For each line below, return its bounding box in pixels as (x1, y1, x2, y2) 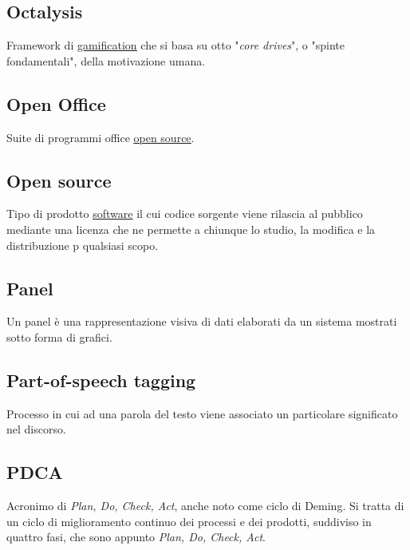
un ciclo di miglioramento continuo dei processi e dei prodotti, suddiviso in (6, 512, 372, 529)
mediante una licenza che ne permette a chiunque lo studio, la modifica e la (6, 220, 376, 237)
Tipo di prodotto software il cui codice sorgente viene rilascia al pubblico (6, 205, 363, 222)
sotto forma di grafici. (6, 328, 112, 345)
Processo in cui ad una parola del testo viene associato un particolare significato (6, 405, 398, 421)
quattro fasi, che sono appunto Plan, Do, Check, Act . (6, 528, 266, 545)
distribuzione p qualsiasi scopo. (6, 236, 159, 253)
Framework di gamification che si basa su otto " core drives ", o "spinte (6, 37, 345, 53)
